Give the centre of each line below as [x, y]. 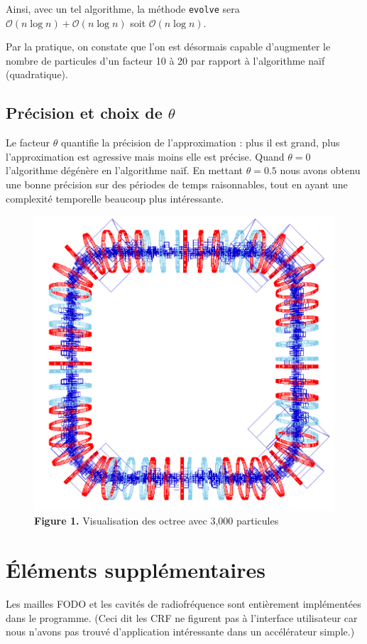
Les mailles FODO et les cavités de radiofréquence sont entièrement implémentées [183, 604]
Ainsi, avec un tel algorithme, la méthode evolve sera [123, 9]
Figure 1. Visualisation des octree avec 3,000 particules [157, 521]
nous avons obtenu [320, 170]
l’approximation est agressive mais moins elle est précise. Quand [145, 156]
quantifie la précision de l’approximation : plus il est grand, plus [200, 143]
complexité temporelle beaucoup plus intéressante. [115, 198]
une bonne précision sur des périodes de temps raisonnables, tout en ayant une [177, 184]
